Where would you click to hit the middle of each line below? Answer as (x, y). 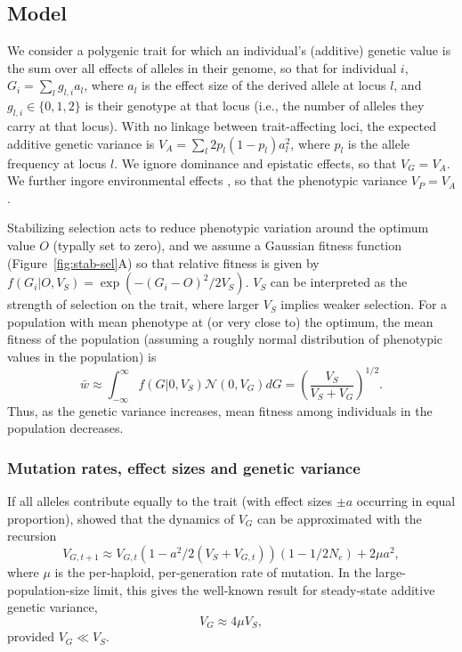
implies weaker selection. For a (364, 304)
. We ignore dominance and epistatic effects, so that (255, 163)
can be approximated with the (339, 518)
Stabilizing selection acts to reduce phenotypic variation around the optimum (218, 228)
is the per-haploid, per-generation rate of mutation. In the (213, 572)
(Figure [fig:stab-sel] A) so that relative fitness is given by (163, 262)
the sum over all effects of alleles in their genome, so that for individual (202, 67)
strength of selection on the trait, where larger (134, 304)
